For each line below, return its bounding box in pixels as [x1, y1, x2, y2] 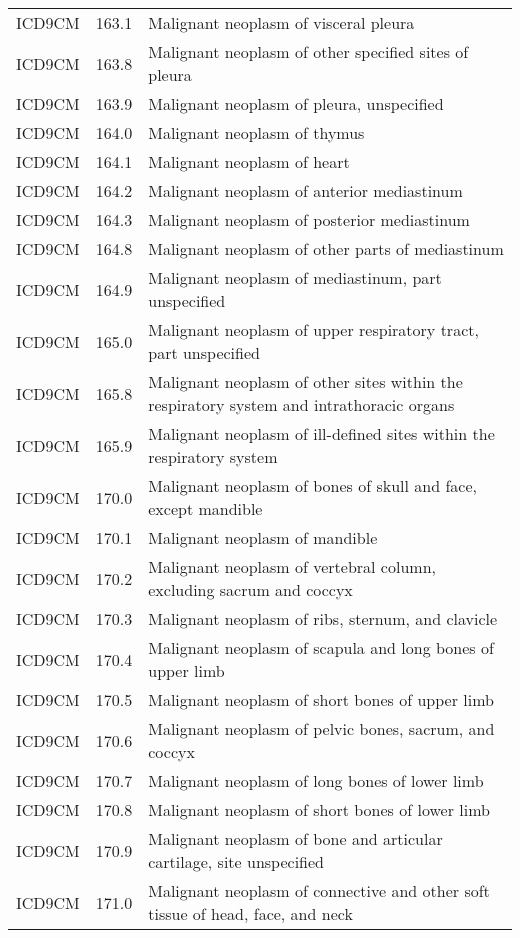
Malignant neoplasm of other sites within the [148, 370, 463, 393]
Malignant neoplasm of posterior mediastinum [148, 208, 470, 231]
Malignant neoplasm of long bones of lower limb [148, 769, 484, 792]
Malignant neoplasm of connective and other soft [148, 879, 490, 902]
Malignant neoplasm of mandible [148, 526, 378, 549]
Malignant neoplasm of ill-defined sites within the [148, 422, 495, 445]
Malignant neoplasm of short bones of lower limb [148, 798, 490, 821]
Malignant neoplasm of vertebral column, [148, 555, 436, 578]
